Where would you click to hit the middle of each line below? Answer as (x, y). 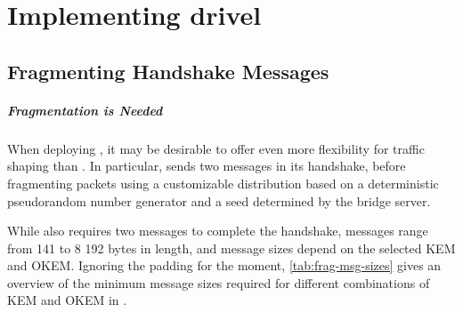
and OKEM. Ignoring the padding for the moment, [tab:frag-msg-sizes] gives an (224, 265)
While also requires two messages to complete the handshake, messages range (218, 231)
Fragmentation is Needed (85, 110)
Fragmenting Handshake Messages (168, 71)
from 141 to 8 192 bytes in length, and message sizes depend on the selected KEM (231, 248)
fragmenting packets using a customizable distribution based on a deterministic (223, 183)
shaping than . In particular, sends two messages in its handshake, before (207, 166)
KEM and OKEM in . (67, 300)
